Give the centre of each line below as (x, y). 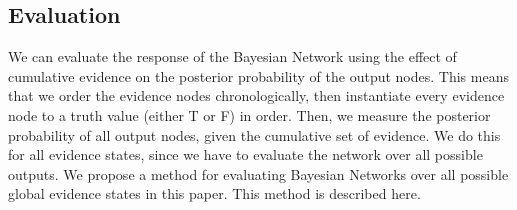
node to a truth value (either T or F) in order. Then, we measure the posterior (249, 114)
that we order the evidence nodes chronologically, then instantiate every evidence (256, 95)
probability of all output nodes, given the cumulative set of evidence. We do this (254, 134)
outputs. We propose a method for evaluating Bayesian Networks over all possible (258, 173)
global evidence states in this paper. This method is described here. (214, 193)
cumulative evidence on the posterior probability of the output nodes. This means (258, 75)
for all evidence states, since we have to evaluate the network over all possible (245, 154)
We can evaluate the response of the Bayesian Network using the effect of (232, 56)
